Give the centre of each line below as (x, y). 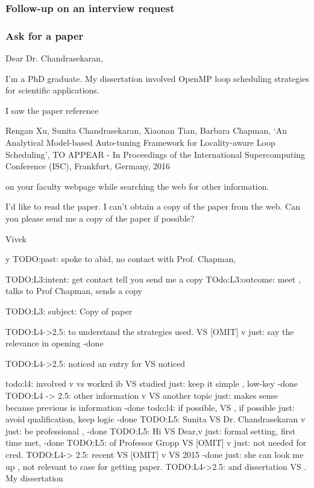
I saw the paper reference (52, 110)
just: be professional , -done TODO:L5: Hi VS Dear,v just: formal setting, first (151, 430)
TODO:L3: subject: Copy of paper (69, 311)
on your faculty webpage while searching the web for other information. (137, 186)
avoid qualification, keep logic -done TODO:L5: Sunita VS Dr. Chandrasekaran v (155, 419)
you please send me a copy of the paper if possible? (100, 218)
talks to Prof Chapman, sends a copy (74, 291)
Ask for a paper (45, 35)
